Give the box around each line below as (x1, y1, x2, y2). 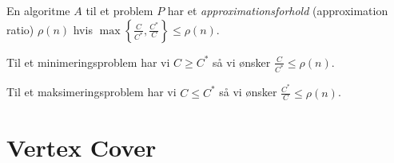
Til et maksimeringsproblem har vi (6, 83, 177, 100)
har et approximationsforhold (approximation (167, 2, 388, 18)
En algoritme (6, 2, 70, 18)
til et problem (86, 2, 153, 18)
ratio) (6, 21, 34, 37)
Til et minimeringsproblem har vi (6, 53, 170, 70)
